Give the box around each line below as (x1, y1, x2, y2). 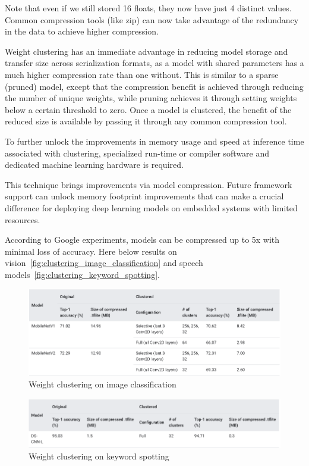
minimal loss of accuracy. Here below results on (5, 245, 177, 257)
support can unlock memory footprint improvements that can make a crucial (5, 190, 284, 202)
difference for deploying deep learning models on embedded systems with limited (5, 201, 298, 214)
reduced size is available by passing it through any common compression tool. (5, 115, 287, 127)
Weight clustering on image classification (29, 378, 176, 390)
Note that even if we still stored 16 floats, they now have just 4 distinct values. (5, 2, 292, 14)
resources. (5, 213, 40, 226)
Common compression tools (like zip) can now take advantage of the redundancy (5, 13, 299, 26)
